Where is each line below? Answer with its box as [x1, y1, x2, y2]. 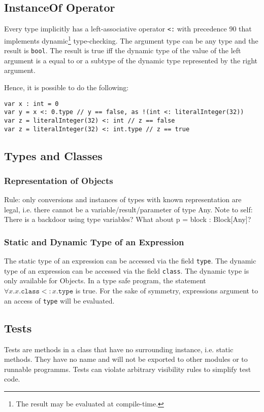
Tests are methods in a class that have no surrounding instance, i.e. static [4, 344, 234, 354]
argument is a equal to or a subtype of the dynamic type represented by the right [4, 55, 257, 65]
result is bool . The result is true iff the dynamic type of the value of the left [4, 45, 241, 56]
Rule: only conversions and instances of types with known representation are [4, 194, 242, 205]
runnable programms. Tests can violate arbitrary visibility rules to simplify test [4, 363, 251, 374]
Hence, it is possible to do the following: [4, 82, 129, 92]
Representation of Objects [4, 174, 113, 186]
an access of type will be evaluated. [4, 295, 115, 306]
